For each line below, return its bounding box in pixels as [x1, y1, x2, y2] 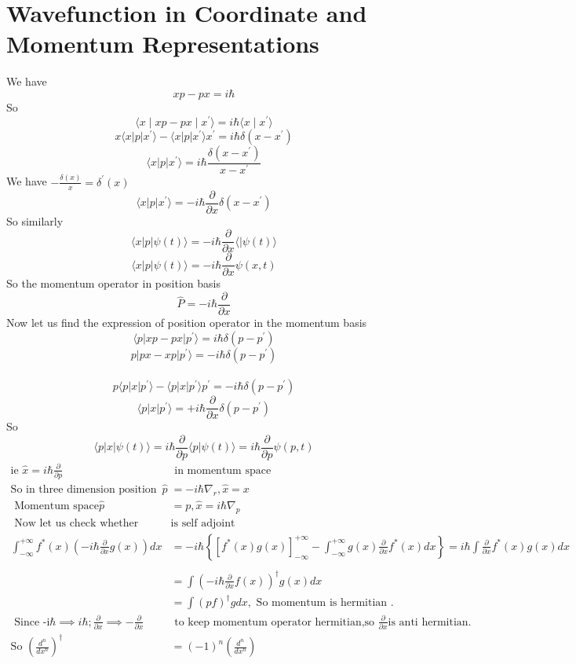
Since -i [14, 616, 50, 628]
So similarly [6, 212, 64, 229]
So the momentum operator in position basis [6, 275, 221, 292]
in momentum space [174, 464, 272, 476]
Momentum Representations [6, 28, 319, 60]
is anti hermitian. [388, 616, 472, 628]
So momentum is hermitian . [256, 597, 394, 609]
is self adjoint [170, 517, 235, 529]
